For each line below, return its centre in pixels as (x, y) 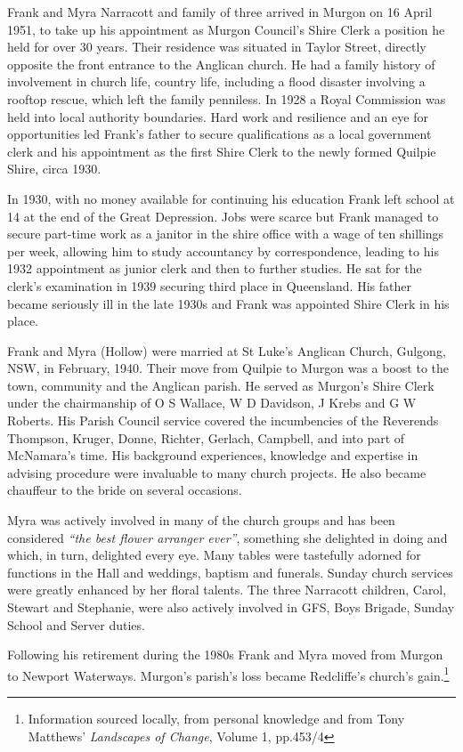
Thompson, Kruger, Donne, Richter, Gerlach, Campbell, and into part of (206, 437)
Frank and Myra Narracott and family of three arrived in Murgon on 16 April (220, 12)
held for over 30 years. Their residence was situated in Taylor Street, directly (217, 47)
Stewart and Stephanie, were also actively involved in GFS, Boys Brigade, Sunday (231, 607)
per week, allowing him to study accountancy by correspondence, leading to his (223, 251)
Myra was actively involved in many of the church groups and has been (201, 520)
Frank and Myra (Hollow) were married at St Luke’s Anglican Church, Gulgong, (227, 350)
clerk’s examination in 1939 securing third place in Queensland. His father (209, 285)
